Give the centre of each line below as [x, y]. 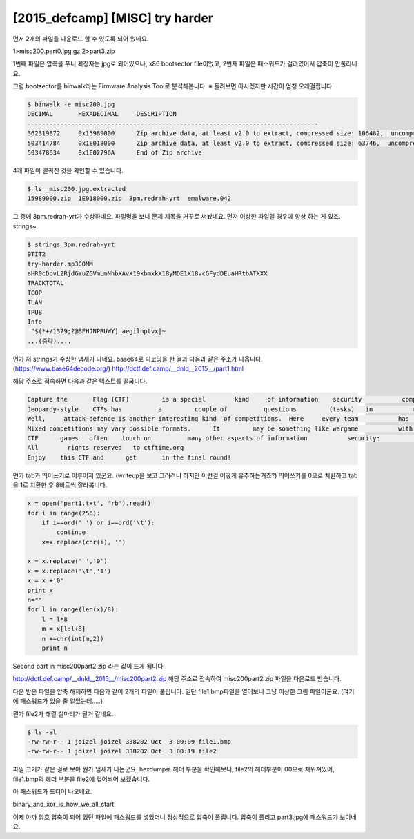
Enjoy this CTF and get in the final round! [129, 457]
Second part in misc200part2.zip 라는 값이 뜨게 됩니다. [89, 666]
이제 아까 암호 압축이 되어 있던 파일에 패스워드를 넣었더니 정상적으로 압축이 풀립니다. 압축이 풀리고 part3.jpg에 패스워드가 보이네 [185, 817]
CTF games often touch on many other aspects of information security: [204, 438]
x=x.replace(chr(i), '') [84, 542]
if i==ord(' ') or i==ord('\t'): [98, 522]
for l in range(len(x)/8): [73, 610]
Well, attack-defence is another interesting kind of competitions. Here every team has [218, 419]
